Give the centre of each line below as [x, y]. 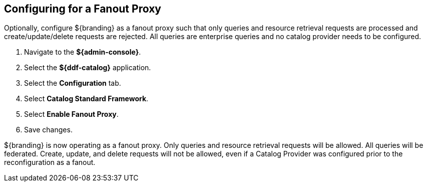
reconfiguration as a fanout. [50, 162]
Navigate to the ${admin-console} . [83, 52]
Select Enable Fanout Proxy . [71, 114]
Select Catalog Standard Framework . [86, 99]
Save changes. [48, 130]
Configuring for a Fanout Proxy [83, 9]
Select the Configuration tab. [73, 83]
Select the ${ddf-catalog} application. [88, 68]
